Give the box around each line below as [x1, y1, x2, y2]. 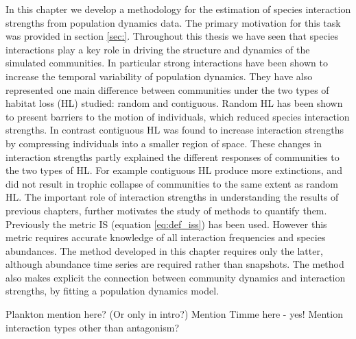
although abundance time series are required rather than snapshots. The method [5, 257, 344, 271]
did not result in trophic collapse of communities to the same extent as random [5, 176, 339, 190]
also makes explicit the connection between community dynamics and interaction [5, 270, 346, 284]
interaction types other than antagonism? [5, 320, 180, 334]
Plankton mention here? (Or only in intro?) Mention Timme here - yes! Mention [5, 307, 343, 321]
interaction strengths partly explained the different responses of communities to [5, 149, 340, 164]
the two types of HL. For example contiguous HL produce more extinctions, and [5, 163, 342, 177]
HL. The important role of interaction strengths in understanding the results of [5, 190, 339, 204]
